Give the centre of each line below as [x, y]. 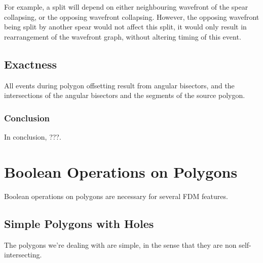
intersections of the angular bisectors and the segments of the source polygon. [125, 95]
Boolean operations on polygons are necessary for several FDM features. [116, 196]
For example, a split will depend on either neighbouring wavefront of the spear [126, 7]
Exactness [31, 64]
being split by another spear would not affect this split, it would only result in [125, 27]
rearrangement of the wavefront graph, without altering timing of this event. [123, 36]
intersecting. [23, 255]
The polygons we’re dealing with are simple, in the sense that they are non [120, 244]
